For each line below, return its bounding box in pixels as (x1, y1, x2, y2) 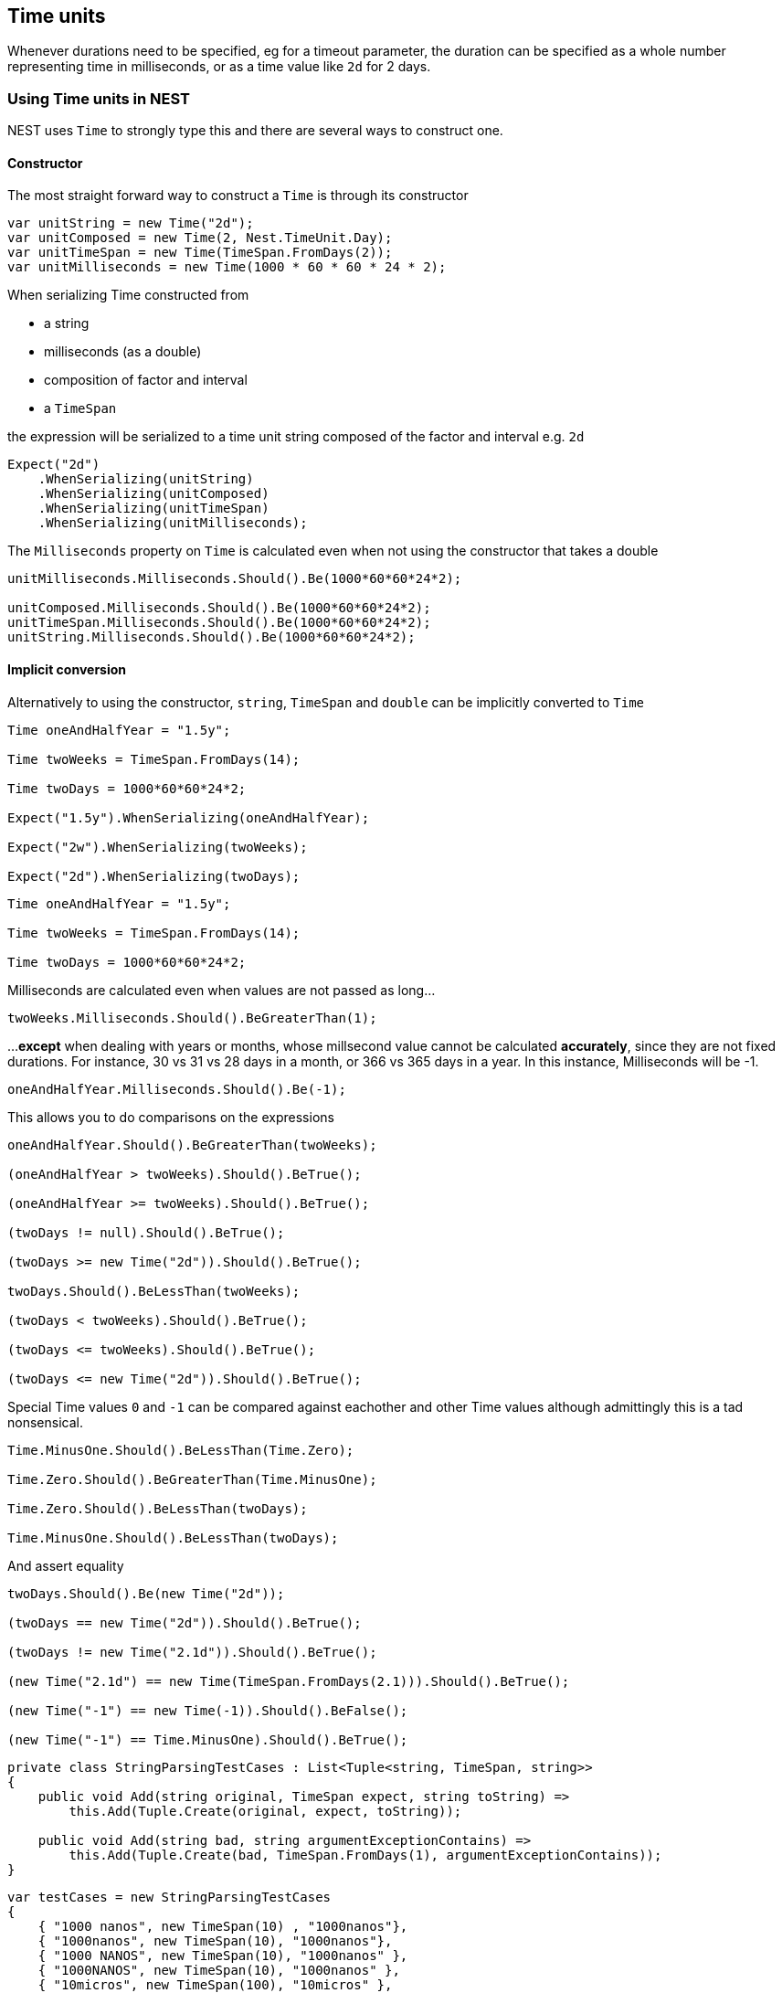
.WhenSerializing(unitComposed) (37, 486, 269, 502)
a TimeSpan (44, 400, 117, 417)
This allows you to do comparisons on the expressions (7, 1108, 334, 1125)
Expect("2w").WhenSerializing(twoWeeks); (7, 839, 308, 854)
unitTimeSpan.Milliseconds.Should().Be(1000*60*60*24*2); (7, 615, 431, 631)
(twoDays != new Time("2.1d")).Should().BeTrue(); (7, 1644, 377, 1659)
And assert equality (7, 1557, 124, 1574)
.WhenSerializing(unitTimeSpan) (37, 501, 269, 516)
